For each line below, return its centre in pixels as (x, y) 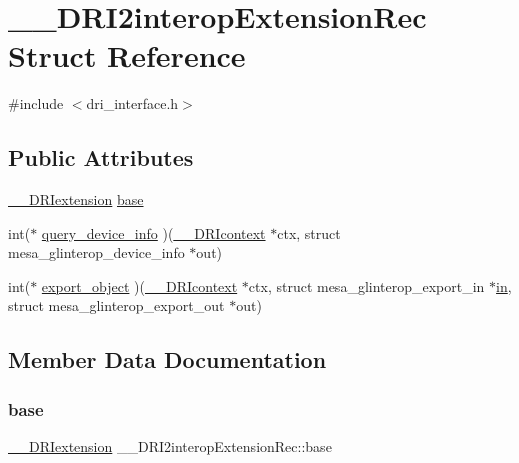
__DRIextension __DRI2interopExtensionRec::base (170, 446)
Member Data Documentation (167, 359)
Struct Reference (127, 55)
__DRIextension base (76, 199)
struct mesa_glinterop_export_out (116, 305)
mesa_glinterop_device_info (96, 252)
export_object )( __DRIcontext (139, 285)
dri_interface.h (132, 103)
